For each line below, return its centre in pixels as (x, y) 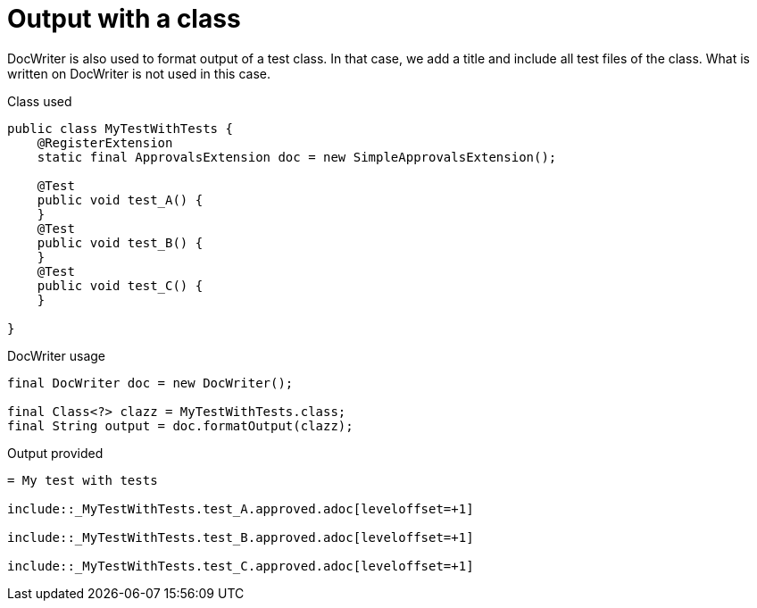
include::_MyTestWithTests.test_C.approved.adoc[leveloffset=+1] (241, 566)
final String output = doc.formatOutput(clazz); (180, 425)
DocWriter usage (56, 355)
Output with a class (124, 19)
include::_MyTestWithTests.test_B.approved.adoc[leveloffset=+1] (241, 537)
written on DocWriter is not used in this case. (139, 73)
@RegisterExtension (105, 142)
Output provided (55, 453)
